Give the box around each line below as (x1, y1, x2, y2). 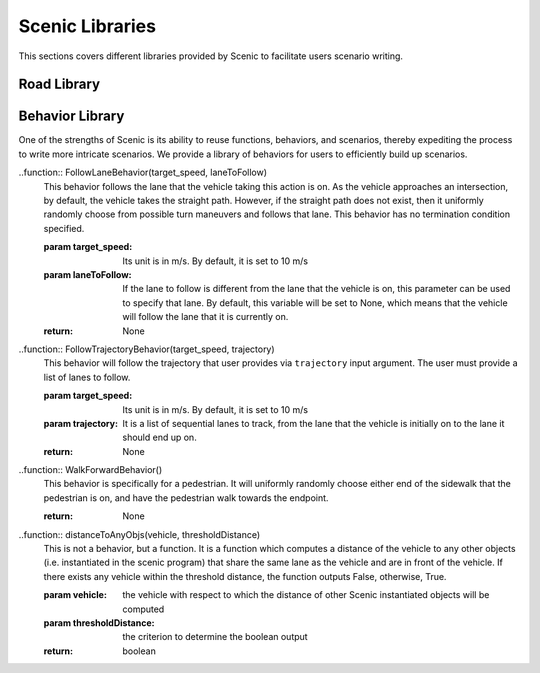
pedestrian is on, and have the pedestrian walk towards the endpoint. (43, 491, 329, 504)
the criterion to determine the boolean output (122, 631, 309, 643)
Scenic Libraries (18, 15, 157, 37)
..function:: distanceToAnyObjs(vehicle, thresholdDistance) (18, 528, 261, 540)
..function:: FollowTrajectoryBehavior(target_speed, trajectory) (18, 343, 275, 355)
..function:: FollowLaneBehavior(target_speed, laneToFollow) (18, 166, 268, 179)
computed (122, 603, 165, 615)
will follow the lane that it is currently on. (122, 311, 289, 323)
